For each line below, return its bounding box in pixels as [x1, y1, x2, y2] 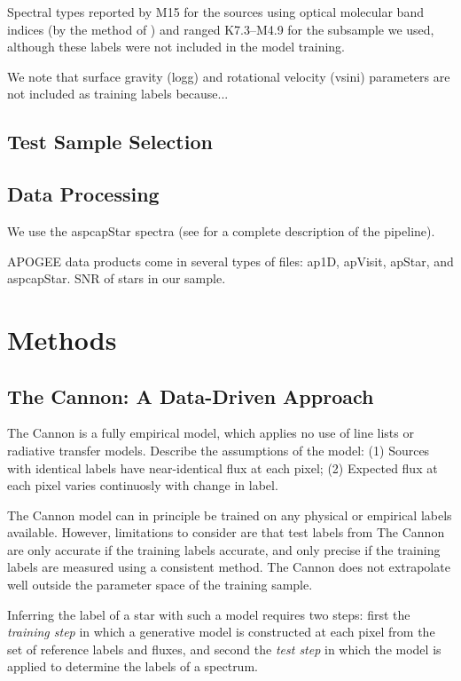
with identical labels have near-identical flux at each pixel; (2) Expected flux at [7, 458, 438, 477]
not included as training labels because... [7, 84, 229, 103]
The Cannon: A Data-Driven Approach [7, 382, 374, 409]
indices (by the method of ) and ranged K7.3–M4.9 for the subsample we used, [7, 20, 434, 38]
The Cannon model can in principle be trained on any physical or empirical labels [7, 505, 452, 524]
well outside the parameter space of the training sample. [7, 575, 313, 594]
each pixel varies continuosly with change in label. [7, 476, 278, 495]
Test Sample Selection [7, 128, 213, 155]
